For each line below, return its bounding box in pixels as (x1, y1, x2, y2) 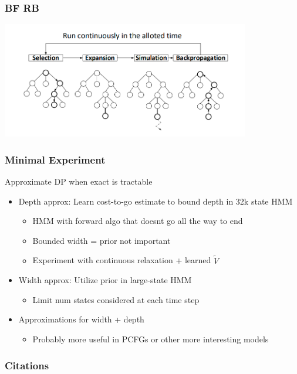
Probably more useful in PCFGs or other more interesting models (32, 333, 269, 345)
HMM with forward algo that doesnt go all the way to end (32, 215, 243, 227)
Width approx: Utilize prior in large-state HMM (18, 274, 192, 286)
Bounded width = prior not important (32, 234, 171, 246)
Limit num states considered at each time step (32, 293, 200, 305)
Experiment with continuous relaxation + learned (32, 254, 211, 266)
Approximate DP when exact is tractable (5, 175, 153, 188)
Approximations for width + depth (18, 313, 144, 325)
